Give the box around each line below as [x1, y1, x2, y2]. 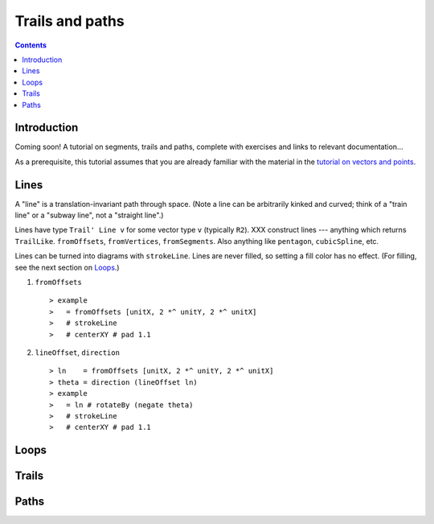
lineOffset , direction [35, 348, 121, 357]
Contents [14, 40, 47, 50]
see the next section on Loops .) [14, 262, 120, 272]
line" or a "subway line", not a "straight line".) [14, 210, 164, 221]
